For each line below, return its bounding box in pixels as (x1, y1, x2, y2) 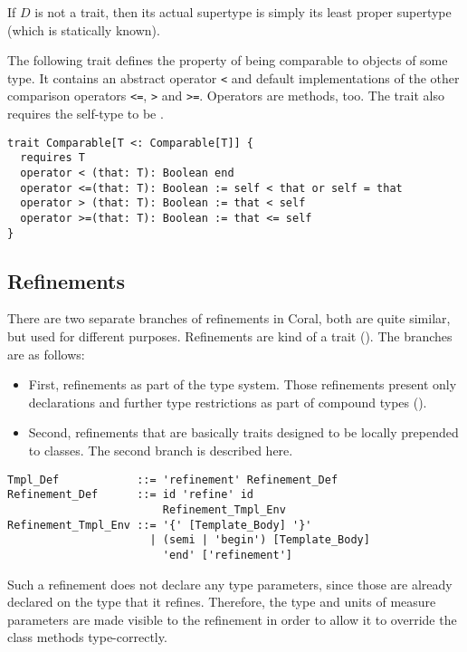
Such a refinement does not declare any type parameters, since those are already (7, 574, 453, 593)
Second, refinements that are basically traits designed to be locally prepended (28, 423, 459, 442)
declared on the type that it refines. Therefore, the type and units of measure (7, 592, 436, 611)
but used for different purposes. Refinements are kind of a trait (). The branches (7, 327, 453, 346)
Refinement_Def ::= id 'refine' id (7, 488, 254, 502)
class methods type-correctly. (7, 628, 167, 647)
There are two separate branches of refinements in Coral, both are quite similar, (7, 309, 451, 328)
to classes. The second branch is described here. (28, 441, 293, 460)
